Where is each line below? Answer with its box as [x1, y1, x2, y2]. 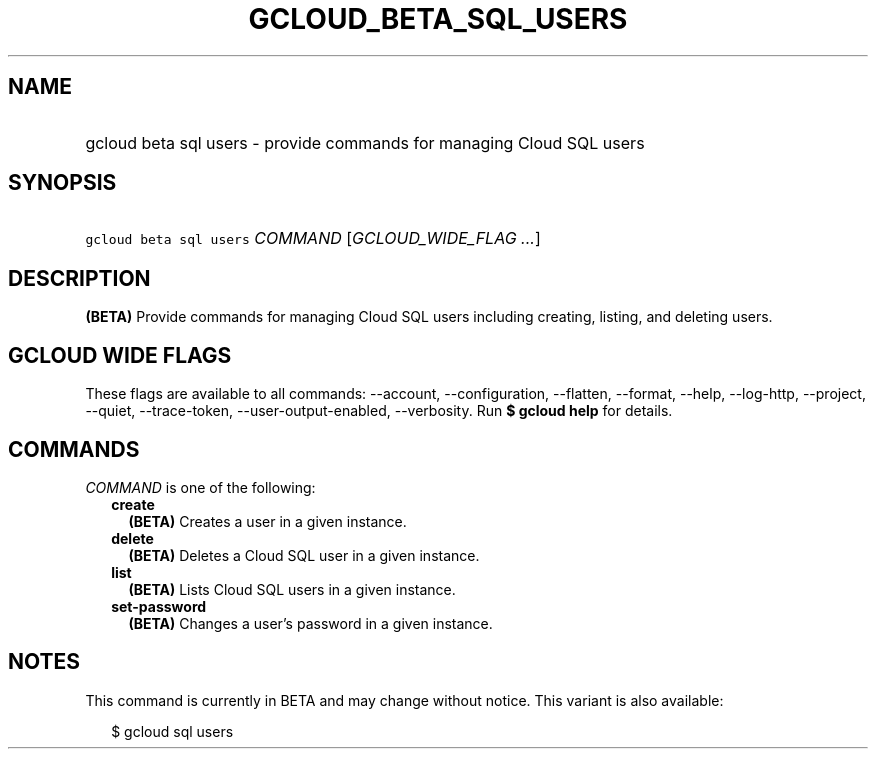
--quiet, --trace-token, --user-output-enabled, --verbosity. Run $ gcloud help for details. [85, 402, 673, 420]
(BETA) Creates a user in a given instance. [128, 512, 407, 530]
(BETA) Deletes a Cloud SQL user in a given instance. [128, 546, 480, 564]
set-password [111, 597, 207, 615]
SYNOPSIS [8, 170, 117, 196]
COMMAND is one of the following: [85, 478, 316, 496]
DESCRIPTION [8, 265, 151, 291]
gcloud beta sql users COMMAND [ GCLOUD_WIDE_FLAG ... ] [85, 228, 541, 249]
